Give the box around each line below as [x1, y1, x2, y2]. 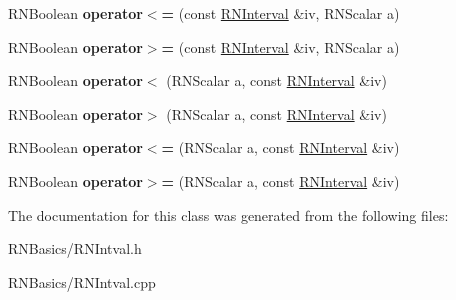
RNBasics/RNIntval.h [8, 238, 142, 259]
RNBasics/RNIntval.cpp [8, 271, 156, 292]
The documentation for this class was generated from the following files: [8, 204, 449, 225]
